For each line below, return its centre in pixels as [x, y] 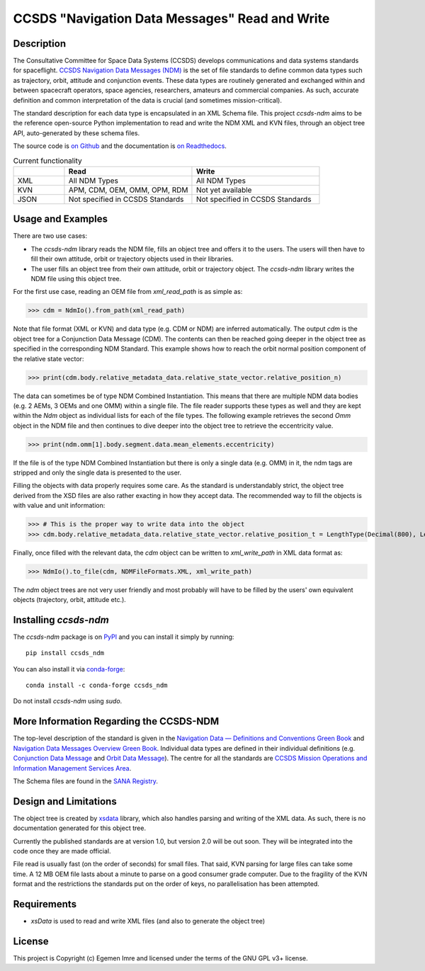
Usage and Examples [61, 219]
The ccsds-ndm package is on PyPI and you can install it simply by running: [124, 637]
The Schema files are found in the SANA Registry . [86, 781]
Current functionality [48, 161]
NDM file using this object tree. [76, 279]
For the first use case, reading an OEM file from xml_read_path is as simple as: [128, 292]
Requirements [45, 904]
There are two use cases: [50, 236]
